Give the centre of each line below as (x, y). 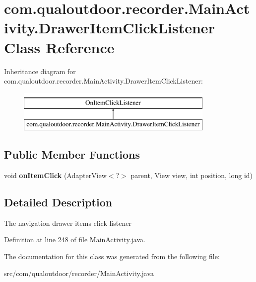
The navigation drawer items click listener (68, 223)
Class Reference (59, 47)
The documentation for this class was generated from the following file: (112, 256)
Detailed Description (58, 202)
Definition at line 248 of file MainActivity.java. (75, 239)
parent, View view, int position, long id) (192, 175)
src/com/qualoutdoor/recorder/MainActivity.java (79, 273)
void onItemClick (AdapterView (55, 175)
